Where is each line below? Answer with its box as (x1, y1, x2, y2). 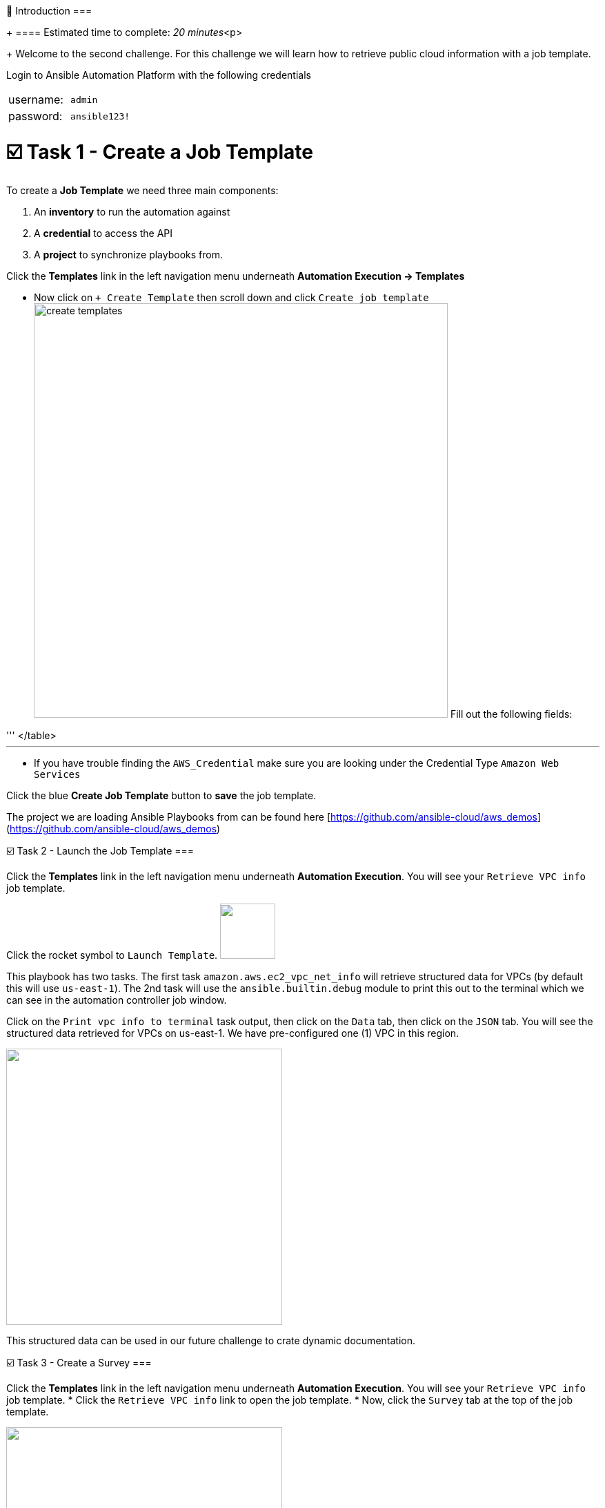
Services (34, 768, 81, 780)
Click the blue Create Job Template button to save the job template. (6, 789, 317, 801)
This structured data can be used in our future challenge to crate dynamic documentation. (6, 1334, 415, 1346)
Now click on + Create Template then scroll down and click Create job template (34, 291, 429, 303)
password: (8, 109, 63, 123)
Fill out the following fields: (450, 707, 573, 720)
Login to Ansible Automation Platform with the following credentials (6, 69, 311, 81)
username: (8, 93, 63, 106)
